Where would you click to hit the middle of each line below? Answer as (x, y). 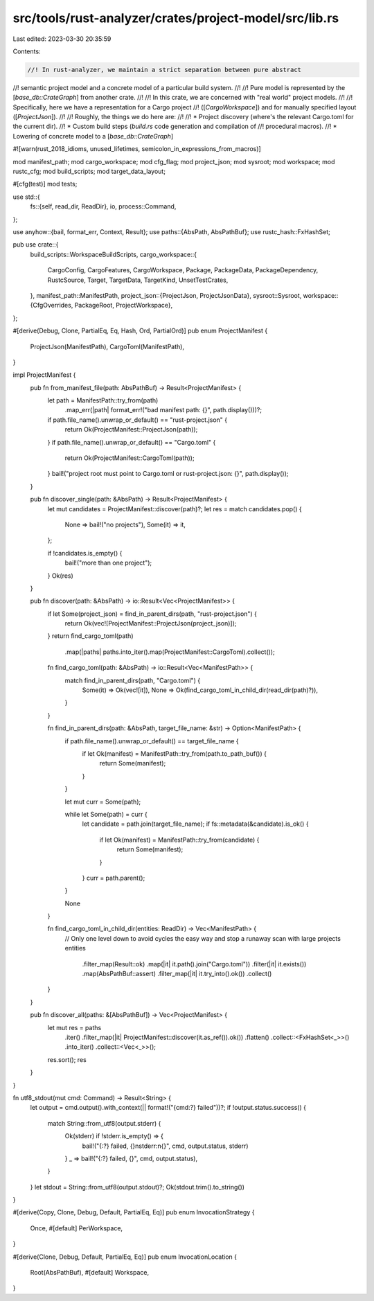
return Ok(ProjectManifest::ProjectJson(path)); (131, 430)
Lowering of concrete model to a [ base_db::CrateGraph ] (93, 136)
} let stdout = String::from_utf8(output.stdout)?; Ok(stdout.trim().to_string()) (137, 1187)
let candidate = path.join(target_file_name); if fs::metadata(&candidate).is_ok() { (195, 824)
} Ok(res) (61, 576)
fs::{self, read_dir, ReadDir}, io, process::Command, (103, 206)
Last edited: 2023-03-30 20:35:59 (62, 39)
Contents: (27, 51)
